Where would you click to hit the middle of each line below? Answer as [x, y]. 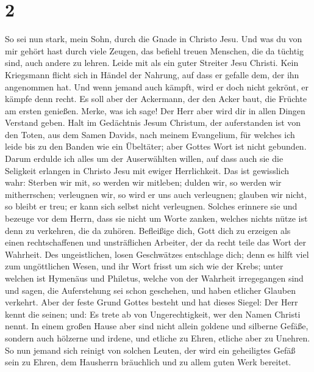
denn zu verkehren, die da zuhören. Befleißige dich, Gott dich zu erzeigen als [148, 230]
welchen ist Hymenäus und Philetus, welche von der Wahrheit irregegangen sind [154, 278]
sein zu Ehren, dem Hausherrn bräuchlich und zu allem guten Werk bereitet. [148, 362]
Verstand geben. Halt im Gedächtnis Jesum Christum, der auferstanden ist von [153, 122]
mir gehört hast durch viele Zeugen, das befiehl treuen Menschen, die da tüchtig [154, 50]
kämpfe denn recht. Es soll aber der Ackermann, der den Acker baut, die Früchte [156, 99]
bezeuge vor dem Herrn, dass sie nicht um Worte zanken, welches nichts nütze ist [156, 218]
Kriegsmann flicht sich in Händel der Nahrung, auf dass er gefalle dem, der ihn [152, 74]
